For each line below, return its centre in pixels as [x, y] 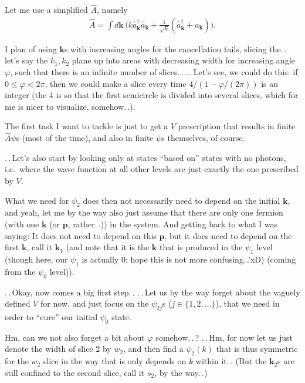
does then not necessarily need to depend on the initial [182, 200]
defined [18, 303]
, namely [112, 10]
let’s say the [26, 60]
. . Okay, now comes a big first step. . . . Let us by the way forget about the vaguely [152, 292]
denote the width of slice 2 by [58, 349]
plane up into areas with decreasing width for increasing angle [183, 60]
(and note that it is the [108, 247]
